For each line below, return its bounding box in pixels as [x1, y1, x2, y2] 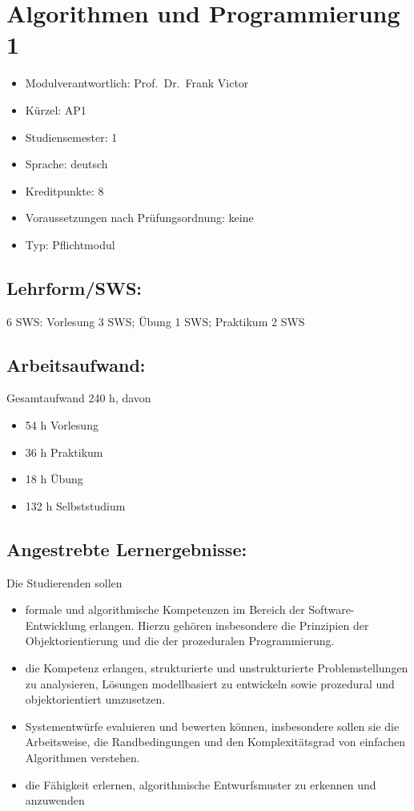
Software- [308, 601, 355, 618]
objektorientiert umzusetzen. [25, 691, 166, 708]
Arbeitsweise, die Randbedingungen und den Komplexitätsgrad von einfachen [25, 733, 406, 750]
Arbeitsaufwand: [6, 352, 146, 377]
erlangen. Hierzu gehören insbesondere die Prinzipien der [90, 616, 369, 633]
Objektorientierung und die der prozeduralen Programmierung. [25, 632, 335, 649]
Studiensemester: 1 [25, 128, 118, 145]
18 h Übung [25, 470, 83, 487]
